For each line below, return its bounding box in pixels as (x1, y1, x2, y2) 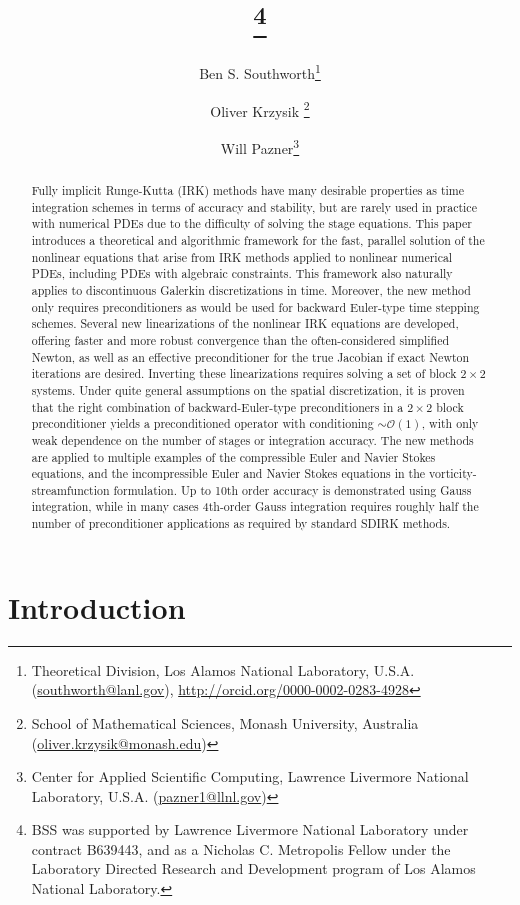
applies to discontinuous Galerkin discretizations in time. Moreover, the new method (31, 281, 471, 298)
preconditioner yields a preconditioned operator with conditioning (31, 415, 374, 432)
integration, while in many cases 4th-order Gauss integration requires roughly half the (31, 498, 479, 515)
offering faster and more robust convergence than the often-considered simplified (31, 331, 450, 348)
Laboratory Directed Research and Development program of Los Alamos (31, 858, 476, 879)
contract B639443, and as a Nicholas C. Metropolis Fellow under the (31, 838, 451, 859)
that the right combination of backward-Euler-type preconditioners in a (31, 398, 404, 415)
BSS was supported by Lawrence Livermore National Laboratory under (31, 819, 469, 840)
